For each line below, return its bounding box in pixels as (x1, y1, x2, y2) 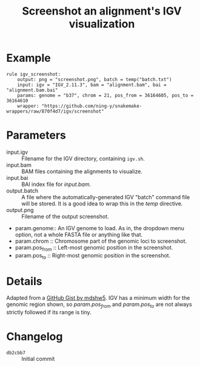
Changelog (6, 330, 63, 343)
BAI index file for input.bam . (21, 180, 92, 188)
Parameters (6, 128, 67, 142)
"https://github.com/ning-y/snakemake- (41, 103, 142, 109)
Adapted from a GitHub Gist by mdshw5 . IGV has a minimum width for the (6, 294, 190, 302)
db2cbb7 (6, 350, 26, 356)
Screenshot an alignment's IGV (22, 4, 182, 18)
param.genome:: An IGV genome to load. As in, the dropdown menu (15, 224, 185, 231)
